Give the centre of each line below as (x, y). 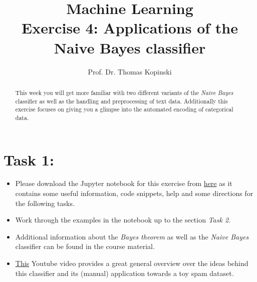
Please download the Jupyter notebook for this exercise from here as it (124, 183)
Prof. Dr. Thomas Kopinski (130, 71)
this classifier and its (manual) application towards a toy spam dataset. (124, 273)
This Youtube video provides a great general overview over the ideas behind (132, 263)
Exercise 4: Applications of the (130, 28)
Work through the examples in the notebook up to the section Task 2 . (123, 220)
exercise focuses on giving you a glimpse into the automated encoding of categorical (124, 109)
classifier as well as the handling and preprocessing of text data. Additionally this (121, 101)
